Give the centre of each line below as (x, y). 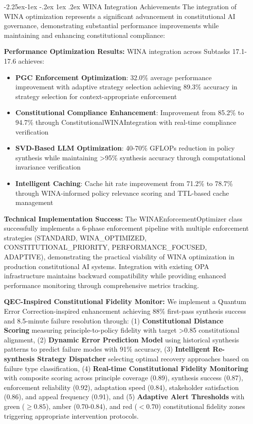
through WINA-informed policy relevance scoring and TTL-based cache (122, 193)
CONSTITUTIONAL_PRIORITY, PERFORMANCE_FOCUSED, (106, 247)
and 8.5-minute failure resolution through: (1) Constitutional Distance (114, 320)
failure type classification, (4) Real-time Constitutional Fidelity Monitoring (126, 368)
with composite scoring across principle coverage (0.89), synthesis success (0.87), (124, 378)
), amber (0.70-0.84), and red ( (91, 406)
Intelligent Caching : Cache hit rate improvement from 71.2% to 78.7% (124, 183)
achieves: (31, 60)
